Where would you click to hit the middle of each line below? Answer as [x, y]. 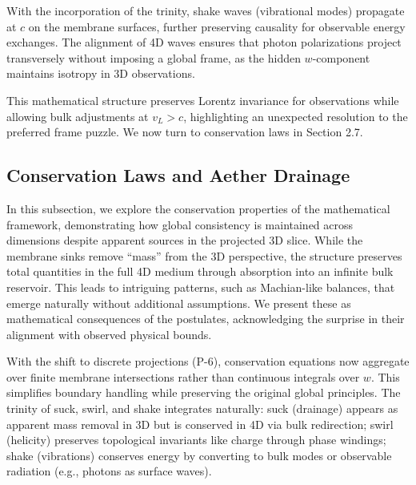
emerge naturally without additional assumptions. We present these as [179, 303]
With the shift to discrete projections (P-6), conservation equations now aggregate [208, 361]
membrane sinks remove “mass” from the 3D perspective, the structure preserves [204, 255]
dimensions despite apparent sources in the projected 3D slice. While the [185, 240]
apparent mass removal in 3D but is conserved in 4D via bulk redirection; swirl [200, 424]
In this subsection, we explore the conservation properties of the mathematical [198, 208]
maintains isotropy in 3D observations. [101, 73]
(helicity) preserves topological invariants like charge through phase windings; [196, 440]
